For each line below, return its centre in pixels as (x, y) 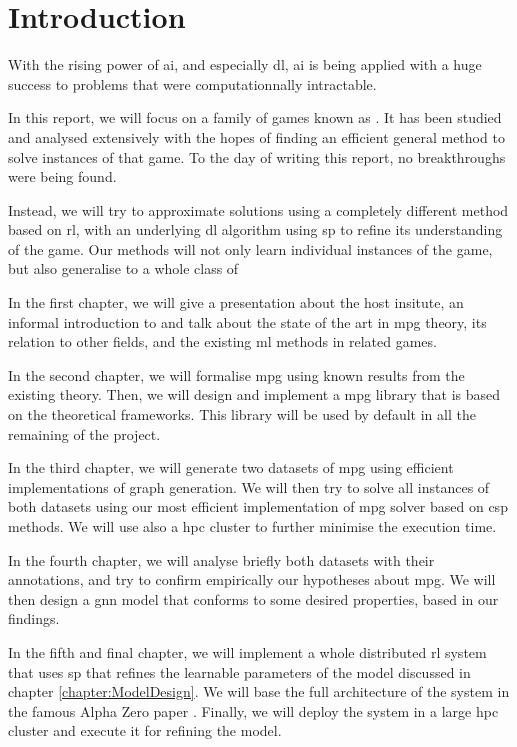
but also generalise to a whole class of (123, 268)
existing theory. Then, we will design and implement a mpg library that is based (254, 394)
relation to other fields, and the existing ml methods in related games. (222, 341)
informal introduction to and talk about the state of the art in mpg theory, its (247, 321)
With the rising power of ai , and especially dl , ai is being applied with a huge (245, 64)
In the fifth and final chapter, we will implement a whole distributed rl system (247, 651)
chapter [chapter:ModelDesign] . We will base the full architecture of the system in (259, 691)
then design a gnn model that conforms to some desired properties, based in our (253, 598)
